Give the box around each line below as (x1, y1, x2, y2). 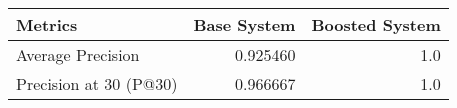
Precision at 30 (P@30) (16, 72, 178, 95)
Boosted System (311, 13, 441, 36)
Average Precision (16, 43, 140, 66)
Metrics (16, 13, 78, 36)
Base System (193, 13, 296, 36)
